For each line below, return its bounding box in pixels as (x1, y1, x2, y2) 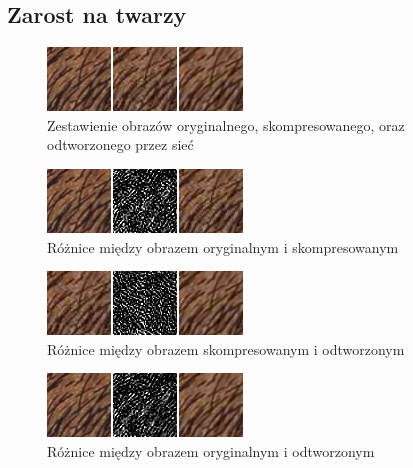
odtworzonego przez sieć (47, 134, 194, 155)
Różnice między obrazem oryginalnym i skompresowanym (47, 236, 399, 257)
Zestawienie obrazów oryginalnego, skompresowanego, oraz (47, 114, 405, 135)
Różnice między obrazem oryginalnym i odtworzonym (47, 440, 375, 461)
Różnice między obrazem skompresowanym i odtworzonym (47, 338, 405, 359)
